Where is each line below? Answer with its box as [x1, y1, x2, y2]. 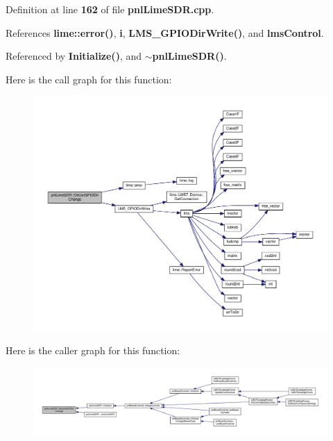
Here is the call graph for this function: [6, 72, 172, 86]
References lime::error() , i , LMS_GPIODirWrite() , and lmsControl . [6, 25, 324, 40]
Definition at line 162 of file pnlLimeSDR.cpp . [6, 2, 214, 16]
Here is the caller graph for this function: [6, 343, 180, 358]
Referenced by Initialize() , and [6, 49, 142, 63]
